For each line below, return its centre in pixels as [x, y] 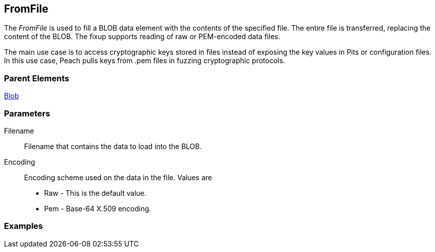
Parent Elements [37, 78]
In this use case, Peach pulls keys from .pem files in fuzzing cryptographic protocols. [145, 61]
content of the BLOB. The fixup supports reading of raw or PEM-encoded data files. [142, 37]
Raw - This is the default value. [95, 193]
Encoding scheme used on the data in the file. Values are [118, 177]
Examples [24, 226]
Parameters [27, 113]
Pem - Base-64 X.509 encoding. [98, 208]
